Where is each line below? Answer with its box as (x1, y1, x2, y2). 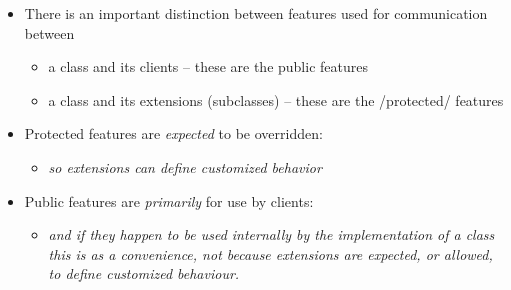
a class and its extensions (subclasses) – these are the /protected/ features (48, 89, 504, 110)
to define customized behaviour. (48, 263, 240, 284)
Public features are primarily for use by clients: (24, 190, 314, 211)
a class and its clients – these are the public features (48, 56, 368, 77)
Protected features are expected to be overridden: (24, 123, 323, 144)
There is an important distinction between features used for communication (24, 3, 488, 23)
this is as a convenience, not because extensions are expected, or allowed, (48, 243, 493, 264)
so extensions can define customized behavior (48, 156, 322, 177)
